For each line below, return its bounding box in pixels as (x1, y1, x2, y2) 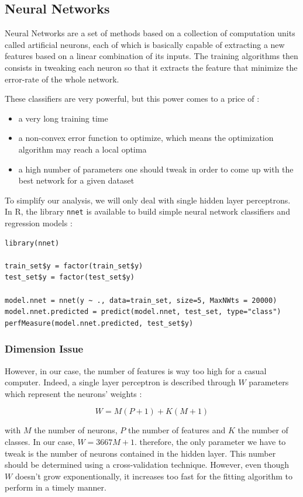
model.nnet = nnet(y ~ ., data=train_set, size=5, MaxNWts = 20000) (5, 296, 277, 305)
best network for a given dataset (18, 174, 135, 187)
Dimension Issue (5, 341, 84, 356)
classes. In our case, (5, 435, 75, 447)
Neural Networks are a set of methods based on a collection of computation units (5, 27, 295, 39)
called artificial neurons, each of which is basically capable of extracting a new (5, 38, 285, 50)
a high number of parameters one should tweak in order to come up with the (18, 163, 294, 175)
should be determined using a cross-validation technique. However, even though (5, 458, 290, 471)
